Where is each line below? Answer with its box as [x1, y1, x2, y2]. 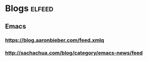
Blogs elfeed [5, 3, 54, 14]
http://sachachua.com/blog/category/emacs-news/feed [5, 49, 143, 56]
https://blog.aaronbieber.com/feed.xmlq [5, 37, 104, 44]
